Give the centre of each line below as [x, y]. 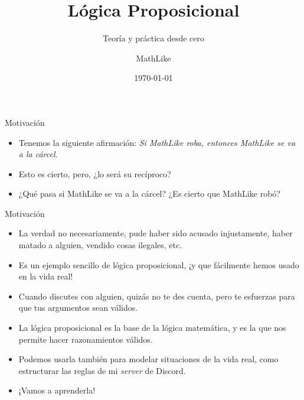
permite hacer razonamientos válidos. [86, 339]
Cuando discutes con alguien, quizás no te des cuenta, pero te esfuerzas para [157, 296]
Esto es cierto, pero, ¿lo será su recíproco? [95, 173]
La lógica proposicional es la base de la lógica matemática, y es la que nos [152, 328]
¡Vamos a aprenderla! [57, 390]
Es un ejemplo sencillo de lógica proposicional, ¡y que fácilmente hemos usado [159, 264]
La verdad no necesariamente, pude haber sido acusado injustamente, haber [156, 233]
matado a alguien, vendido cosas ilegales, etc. [100, 245]
